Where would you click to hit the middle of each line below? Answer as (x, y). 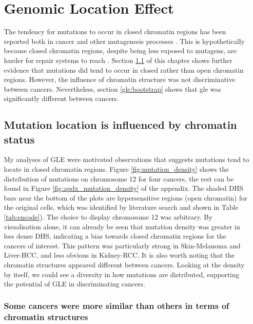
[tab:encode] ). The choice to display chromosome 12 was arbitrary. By (108, 217)
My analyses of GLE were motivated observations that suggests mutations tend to (126, 159)
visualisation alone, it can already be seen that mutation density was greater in (122, 226)
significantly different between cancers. (61, 98)
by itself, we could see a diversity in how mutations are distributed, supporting (122, 274)
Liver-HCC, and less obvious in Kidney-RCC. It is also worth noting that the (119, 255)
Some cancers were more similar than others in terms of (117, 305)
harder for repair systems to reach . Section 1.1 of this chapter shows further (118, 60)
